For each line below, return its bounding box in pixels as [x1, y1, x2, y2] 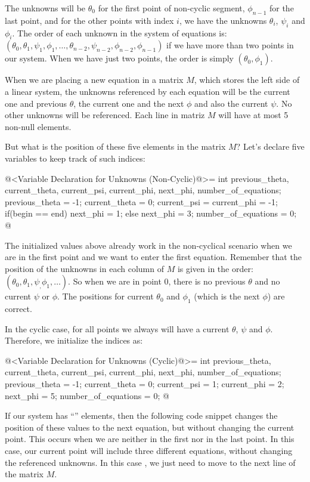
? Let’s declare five [236, 140, 305, 153]
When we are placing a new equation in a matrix [5, 73, 184, 86]
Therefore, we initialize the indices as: [5, 334, 143, 347]
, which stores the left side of [194, 73, 300, 86]
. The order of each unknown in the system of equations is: [12, 26, 227, 39]
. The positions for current [57, 290, 154, 302]
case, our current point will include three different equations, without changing [5, 444, 293, 457]
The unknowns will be [5, 2, 86, 14]
